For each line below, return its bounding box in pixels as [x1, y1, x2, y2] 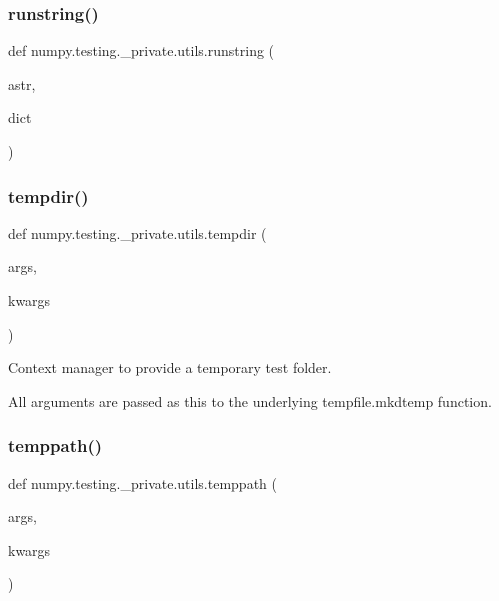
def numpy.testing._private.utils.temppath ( [8, 472, 277, 493]
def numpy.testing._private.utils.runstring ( [8, 40, 275, 61]
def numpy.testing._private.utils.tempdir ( [8, 222, 267, 243]
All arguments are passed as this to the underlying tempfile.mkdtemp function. [8, 390, 492, 411]
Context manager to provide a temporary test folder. [8, 357, 332, 378]
